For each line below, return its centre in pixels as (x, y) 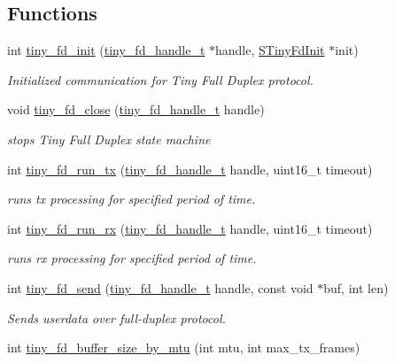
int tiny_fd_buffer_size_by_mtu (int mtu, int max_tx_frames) (184, 348)
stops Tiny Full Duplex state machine (109, 139)
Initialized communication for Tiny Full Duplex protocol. (160, 79)
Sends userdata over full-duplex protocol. (116, 317)
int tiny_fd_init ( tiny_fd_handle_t (106, 50)
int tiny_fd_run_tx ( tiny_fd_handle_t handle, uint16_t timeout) (190, 169)
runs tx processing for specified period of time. (132, 199)
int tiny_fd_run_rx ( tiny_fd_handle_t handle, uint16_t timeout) (190, 228)
